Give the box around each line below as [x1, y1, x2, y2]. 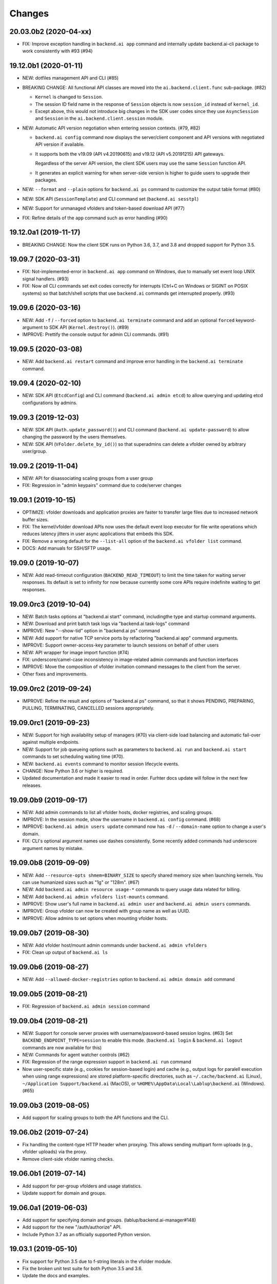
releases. [22, 782, 42, 788]
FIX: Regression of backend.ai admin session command [22, 1003, 150, 1009]
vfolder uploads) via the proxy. [22, 1148, 87, 1155]
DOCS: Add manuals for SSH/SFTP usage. [22, 545, 112, 552]
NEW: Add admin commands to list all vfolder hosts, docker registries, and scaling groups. [22, 809, 213, 815]
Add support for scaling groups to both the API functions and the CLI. [22, 1115, 169, 1121]
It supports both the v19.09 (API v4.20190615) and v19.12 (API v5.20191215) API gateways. [35, 150, 225, 157]
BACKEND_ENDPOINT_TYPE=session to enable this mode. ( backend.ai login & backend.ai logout [22, 1037, 243, 1044]
